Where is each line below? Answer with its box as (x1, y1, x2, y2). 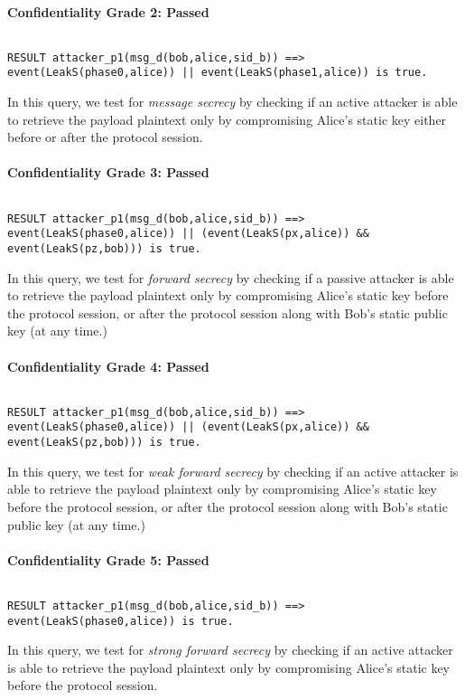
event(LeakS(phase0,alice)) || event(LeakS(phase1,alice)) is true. (7, 66, 428, 80)
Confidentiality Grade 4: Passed (7, 356, 209, 375)
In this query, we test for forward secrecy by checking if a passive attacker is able (7, 268, 454, 287)
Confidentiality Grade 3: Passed (7, 163, 209, 182)
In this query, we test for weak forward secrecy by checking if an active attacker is (7, 461, 459, 480)
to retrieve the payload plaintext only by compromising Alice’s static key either (7, 109, 447, 128)
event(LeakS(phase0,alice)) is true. (7, 614, 234, 628)
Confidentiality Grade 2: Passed (7, 2, 209, 21)
